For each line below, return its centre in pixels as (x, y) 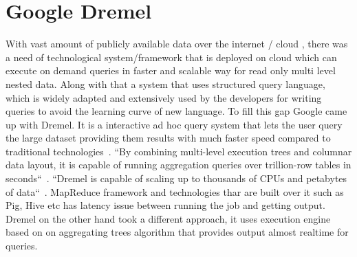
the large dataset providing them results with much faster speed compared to (168, 138)
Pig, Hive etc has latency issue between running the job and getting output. (165, 205)
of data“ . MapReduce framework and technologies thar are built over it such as (175, 191)
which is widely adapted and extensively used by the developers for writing (164, 97)
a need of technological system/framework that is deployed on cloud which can (171, 57)
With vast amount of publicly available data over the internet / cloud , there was (177, 44)
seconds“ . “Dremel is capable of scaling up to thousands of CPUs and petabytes (176, 178)
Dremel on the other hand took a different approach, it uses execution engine (168, 218)
